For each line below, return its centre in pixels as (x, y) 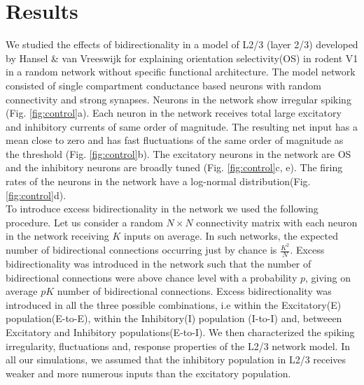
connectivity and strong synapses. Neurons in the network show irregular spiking (178, 99)
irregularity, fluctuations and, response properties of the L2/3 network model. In (178, 346)
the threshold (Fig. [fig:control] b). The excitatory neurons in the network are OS (178, 153)
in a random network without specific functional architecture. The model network (181, 72)
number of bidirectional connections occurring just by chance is (141, 250)
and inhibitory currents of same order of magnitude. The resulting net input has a (182, 126)
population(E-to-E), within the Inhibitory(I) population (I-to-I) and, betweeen (174, 318)
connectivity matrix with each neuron (277, 222)
